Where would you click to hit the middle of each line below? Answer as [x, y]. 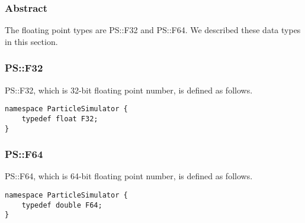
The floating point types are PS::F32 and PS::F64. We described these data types [153, 30]
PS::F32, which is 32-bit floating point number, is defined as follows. [129, 90]
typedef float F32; [60, 119]
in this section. [31, 41]
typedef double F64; [62, 205]
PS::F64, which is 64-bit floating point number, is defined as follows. [129, 176]
